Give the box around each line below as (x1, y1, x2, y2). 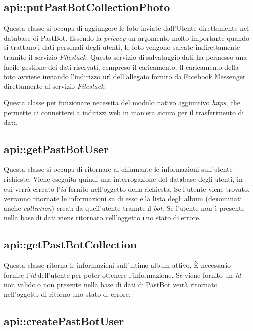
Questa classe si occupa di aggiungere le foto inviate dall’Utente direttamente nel (4, 23, 249, 33)
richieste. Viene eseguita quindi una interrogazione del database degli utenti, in (4, 173, 243, 184)
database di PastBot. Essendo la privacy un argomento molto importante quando (4, 32, 250, 42)
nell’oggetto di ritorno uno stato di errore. (4, 289, 131, 299)
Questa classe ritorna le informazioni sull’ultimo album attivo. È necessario (4, 260, 231, 270)
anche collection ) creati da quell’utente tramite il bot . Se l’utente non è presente (4, 203, 245, 213)
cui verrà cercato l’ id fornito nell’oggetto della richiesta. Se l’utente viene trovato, (4, 183, 250, 194)
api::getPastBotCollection (4, 237, 137, 252)
